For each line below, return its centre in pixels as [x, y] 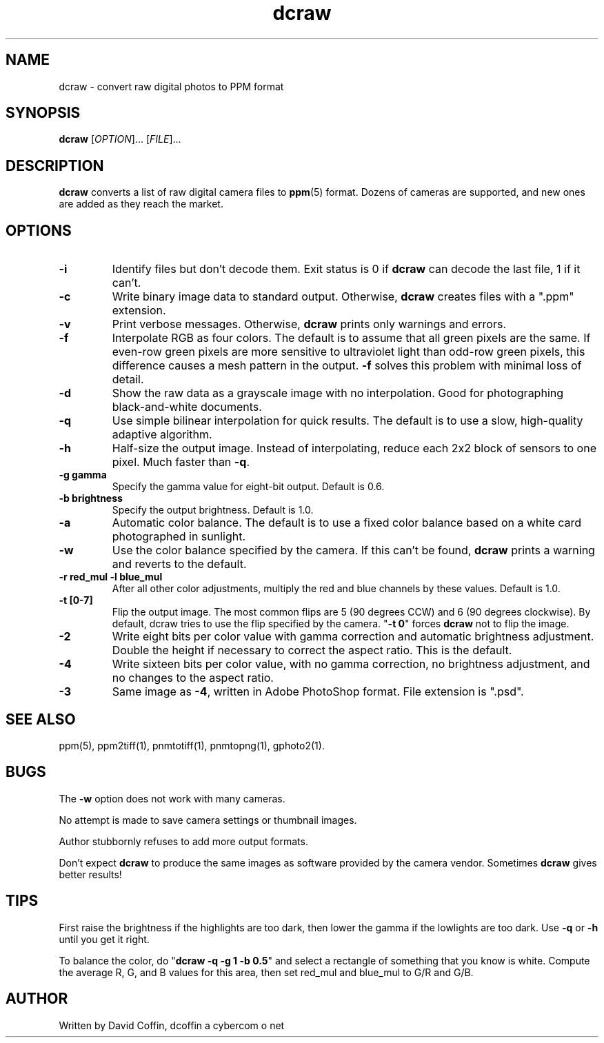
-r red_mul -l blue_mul [111, 577]
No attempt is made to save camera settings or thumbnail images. [208, 820]
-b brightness [91, 498]
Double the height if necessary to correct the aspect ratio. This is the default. [312, 650]
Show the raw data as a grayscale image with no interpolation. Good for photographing [338, 393]
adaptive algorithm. [162, 435]
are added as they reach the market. [141, 204]
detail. [128, 379]
